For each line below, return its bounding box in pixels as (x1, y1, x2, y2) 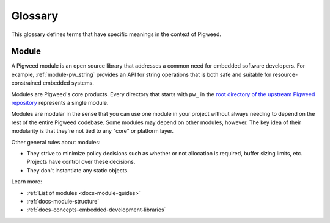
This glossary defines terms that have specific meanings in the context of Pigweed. (11, 30, 221, 38)
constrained (11, 79, 42, 87)
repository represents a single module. (11, 99, 109, 107)
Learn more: (11, 178, 42, 185)
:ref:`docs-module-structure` (26, 197, 100, 205)
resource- (273, 71, 298, 78)
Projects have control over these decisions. (26, 158, 136, 166)
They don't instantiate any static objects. (26, 166, 130, 174)
